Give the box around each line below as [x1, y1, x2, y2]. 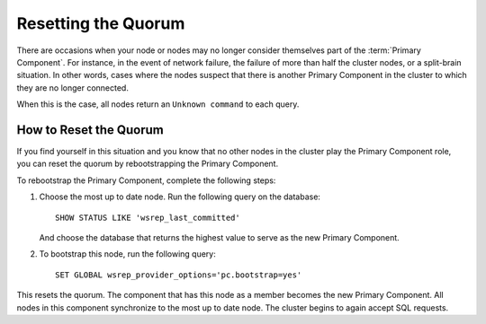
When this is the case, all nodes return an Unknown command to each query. [16, 99, 300, 109]
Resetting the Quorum [16, 13, 185, 33]
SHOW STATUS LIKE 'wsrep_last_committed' [55, 212, 240, 223]
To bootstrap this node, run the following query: [39, 249, 216, 259]
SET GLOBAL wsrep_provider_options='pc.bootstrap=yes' [55, 269, 302, 280]
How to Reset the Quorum [16, 122, 164, 137]
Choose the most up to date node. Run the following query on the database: [39, 191, 321, 202]
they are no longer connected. [16, 82, 130, 93]
